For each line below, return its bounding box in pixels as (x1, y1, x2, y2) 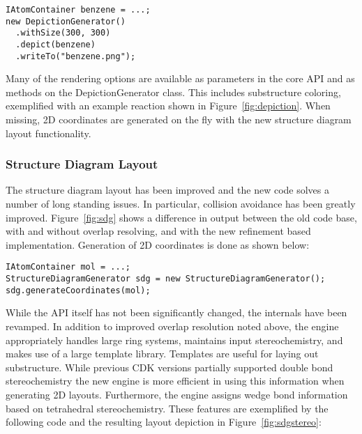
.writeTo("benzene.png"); (15, 51, 136, 61)
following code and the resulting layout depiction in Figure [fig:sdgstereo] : (6, 414, 322, 429)
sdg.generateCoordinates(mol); (6, 285, 151, 295)
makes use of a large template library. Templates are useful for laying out (6, 346, 319, 361)
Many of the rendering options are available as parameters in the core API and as (6, 71, 355, 86)
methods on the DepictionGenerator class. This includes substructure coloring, (6, 84, 341, 99)
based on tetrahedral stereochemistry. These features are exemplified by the (6, 401, 329, 415)
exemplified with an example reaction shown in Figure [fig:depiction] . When (6, 98, 331, 113)
